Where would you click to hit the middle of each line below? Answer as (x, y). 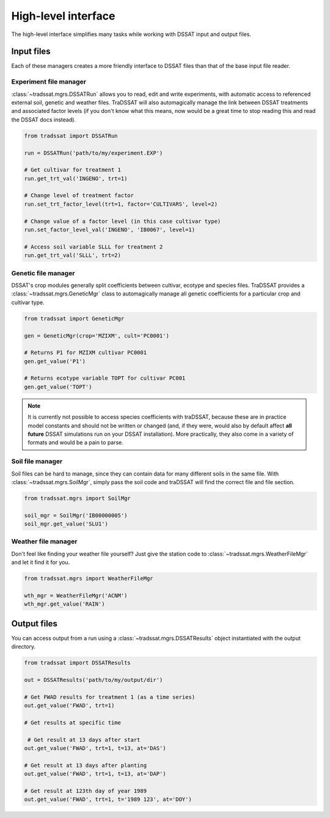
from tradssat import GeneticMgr (74, 318)
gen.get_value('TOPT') (58, 387)
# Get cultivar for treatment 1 (73, 170)
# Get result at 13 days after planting (85, 765)
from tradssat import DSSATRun (71, 136)
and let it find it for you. (41, 562)
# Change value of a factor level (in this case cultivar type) (123, 221)
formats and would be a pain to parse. (75, 443)
